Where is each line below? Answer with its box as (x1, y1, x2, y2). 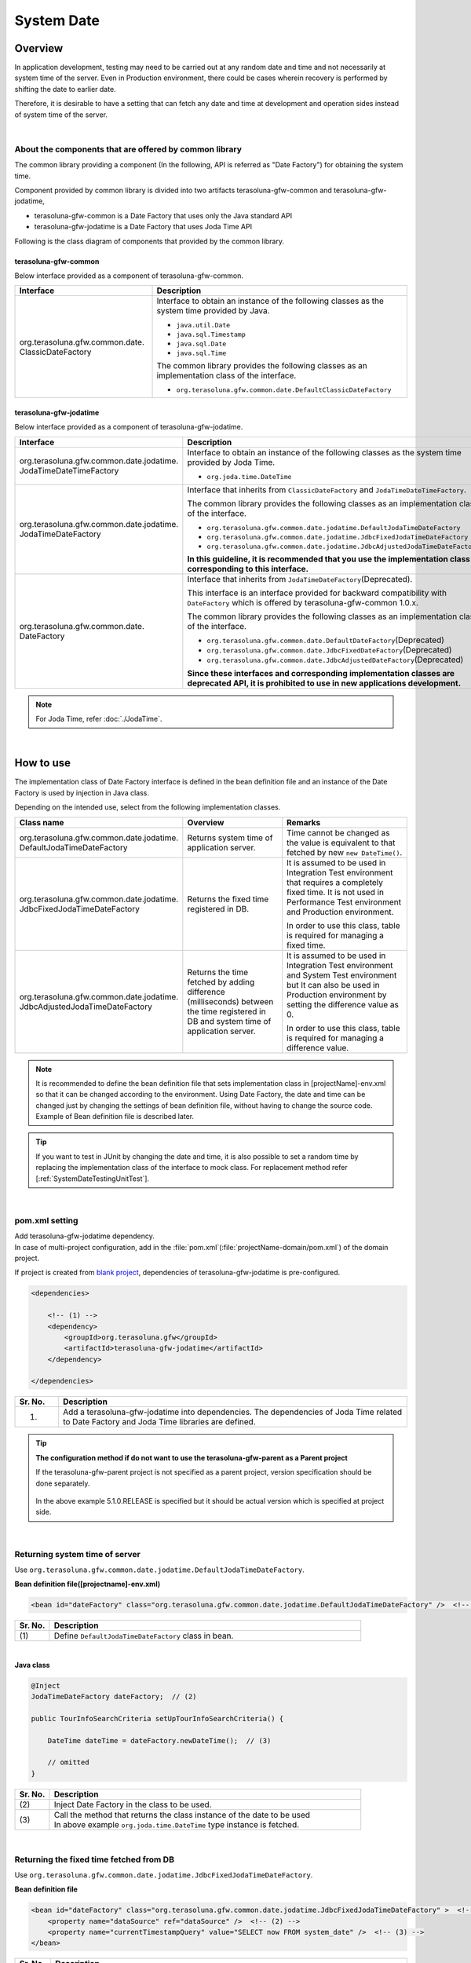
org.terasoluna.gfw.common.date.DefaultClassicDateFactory (176, 386, 392, 394)
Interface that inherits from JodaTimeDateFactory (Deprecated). (187, 573, 413, 584)
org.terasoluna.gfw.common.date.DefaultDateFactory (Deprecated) (206, 634, 445, 645)
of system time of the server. (14, 110, 108, 119)
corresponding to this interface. (187, 563, 309, 574)
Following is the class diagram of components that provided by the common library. (14, 236, 284, 246)
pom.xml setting (14, 1215, 78, 1226)
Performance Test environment (287, 896, 402, 907)
